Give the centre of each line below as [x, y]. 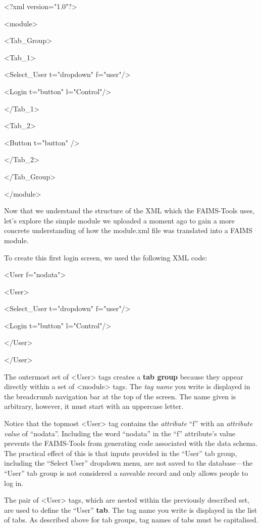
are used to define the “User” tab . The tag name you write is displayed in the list [131, 510]
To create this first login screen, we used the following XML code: [106, 257]
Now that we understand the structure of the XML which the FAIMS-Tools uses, [129, 211]
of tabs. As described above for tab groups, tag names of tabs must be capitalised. [131, 520]
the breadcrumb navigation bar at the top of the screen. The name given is [120, 396]
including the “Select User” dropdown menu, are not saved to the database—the [128, 463]
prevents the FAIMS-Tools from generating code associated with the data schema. [131, 443]
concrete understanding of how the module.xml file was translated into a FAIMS [128, 230]
